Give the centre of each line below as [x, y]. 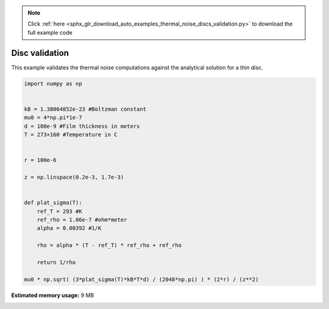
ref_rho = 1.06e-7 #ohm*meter [82, 220]
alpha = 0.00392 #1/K [69, 228]
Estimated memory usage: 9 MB [53, 295]
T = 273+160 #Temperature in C [71, 135]
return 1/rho [56, 262]
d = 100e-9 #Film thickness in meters [82, 126]
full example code [50, 32]
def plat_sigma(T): [53, 203]
